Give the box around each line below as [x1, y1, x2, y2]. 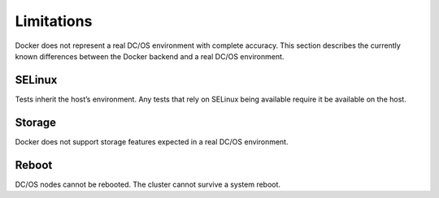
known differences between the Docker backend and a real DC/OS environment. [15, 51, 285, 61]
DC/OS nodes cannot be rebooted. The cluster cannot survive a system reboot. [15, 179, 280, 189]
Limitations [15, 12, 93, 30]
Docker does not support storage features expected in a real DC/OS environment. [15, 136, 289, 146]
